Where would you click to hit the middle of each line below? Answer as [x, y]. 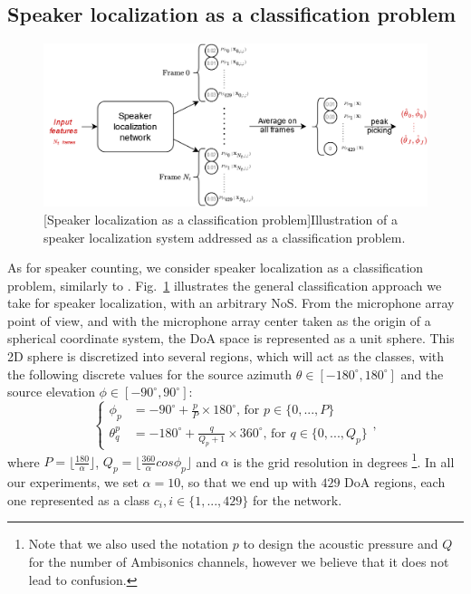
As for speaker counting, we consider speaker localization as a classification [216, 268]
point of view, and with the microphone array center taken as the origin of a [219, 320]
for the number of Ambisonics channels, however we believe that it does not [239, 562]
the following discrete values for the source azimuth [150, 374]
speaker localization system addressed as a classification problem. [225, 237]
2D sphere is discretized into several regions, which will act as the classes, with [226, 356]
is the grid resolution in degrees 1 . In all [344, 460]
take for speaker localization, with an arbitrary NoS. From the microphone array [231, 303]
